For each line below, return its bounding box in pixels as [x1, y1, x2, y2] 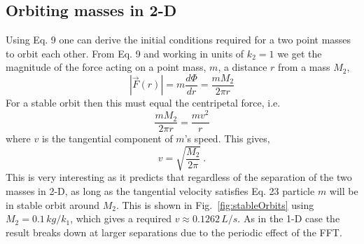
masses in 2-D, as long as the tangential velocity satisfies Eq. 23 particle [6, 183, 315, 198]
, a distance [218, 60, 267, 74]
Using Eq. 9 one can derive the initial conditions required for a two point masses [6, 32, 351, 47]
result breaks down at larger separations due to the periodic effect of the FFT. [6, 224, 342, 239]
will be [329, 183, 358, 198]
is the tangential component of [41, 131, 173, 146]
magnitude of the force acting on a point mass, [6, 60, 206, 74]
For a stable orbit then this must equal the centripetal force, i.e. [6, 95, 281, 110]
